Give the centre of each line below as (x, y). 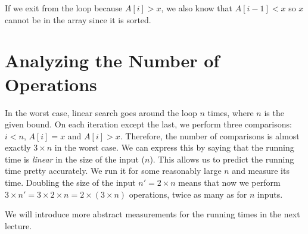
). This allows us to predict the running (222, 159)
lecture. (18, 225)
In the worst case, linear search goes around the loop (101, 112)
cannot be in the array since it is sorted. (78, 19)
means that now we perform (229, 182)
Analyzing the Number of (112, 60)
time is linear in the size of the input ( (75, 159)
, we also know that (197, 8)
